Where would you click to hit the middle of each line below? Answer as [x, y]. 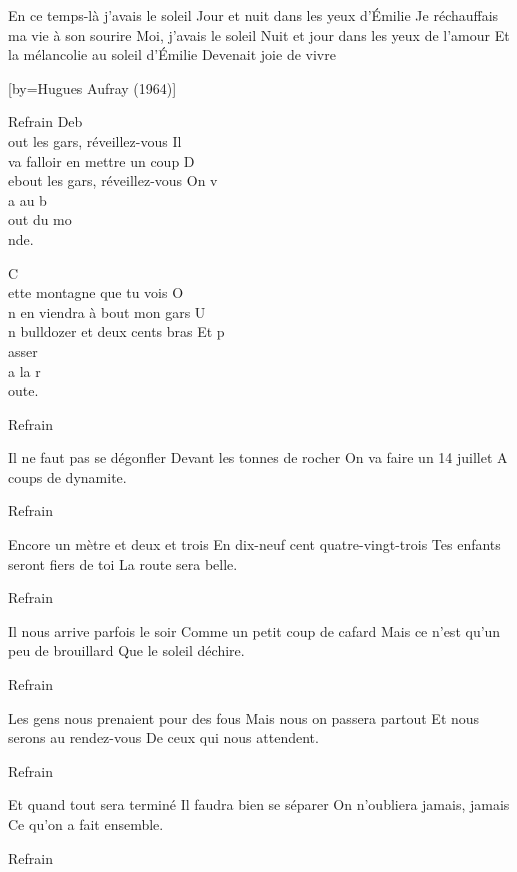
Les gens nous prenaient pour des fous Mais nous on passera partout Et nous [244, 717]
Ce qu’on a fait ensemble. [86, 824]
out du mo [40, 219]
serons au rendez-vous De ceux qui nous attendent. [163, 737]
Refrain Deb [45, 121]
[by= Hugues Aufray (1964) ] [92, 87]
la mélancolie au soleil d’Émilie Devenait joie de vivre [172, 54]
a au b [27, 199]
